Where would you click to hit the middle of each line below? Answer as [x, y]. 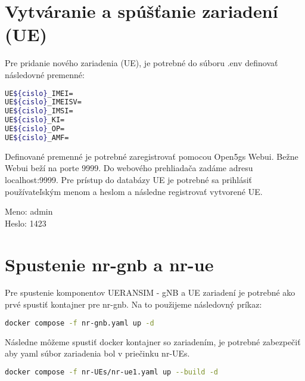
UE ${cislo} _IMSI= [39, 111]
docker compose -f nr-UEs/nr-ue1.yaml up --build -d [111, 372]
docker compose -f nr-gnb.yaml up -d [80, 323]
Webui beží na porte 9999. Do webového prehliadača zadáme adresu [129, 168]
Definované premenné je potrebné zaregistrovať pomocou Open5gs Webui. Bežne [152, 156]
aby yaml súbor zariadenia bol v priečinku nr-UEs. [97, 353]
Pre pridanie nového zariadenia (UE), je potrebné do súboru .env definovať [141, 63]
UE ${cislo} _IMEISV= [43, 102]
